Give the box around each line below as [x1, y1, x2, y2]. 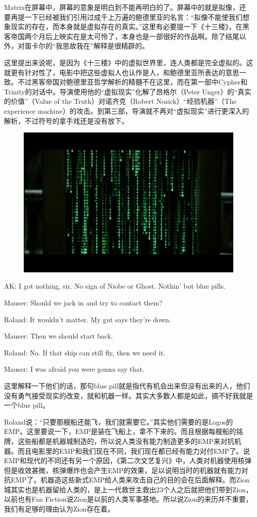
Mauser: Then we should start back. [4, 331, 113, 341]
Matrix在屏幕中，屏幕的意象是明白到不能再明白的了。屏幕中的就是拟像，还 [4, 2, 247, 12]
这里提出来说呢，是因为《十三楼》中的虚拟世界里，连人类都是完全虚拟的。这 [4, 57, 253, 67]
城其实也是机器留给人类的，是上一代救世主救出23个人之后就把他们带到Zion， [4, 484, 253, 494]
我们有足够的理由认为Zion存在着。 [4, 504, 115, 514]
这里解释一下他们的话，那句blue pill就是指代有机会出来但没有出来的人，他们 [4, 380, 250, 390]
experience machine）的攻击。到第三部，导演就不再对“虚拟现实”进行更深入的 [4, 105, 249, 116]
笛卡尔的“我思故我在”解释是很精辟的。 [24, 41, 149, 51]
